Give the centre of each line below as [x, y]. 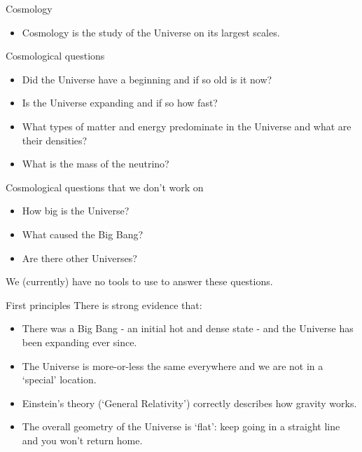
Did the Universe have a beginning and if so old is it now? [147, 79]
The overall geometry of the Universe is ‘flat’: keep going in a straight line [181, 426]
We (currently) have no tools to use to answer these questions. [139, 281]
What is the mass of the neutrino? [96, 164]
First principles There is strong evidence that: [104, 304]
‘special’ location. [59, 379]
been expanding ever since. [79, 342]
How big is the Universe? [76, 211]
